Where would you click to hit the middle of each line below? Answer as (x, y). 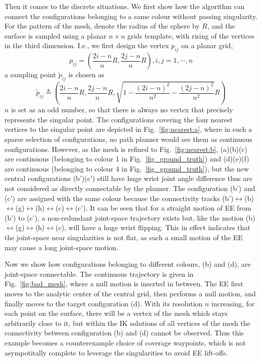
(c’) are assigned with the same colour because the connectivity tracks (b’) (119, 198)
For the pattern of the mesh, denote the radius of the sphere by (102, 26)
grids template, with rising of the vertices (191, 35)
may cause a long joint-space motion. (61, 247)
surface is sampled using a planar (55, 35)
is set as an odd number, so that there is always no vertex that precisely (122, 110)
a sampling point (30, 74)
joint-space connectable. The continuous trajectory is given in (99, 274)
